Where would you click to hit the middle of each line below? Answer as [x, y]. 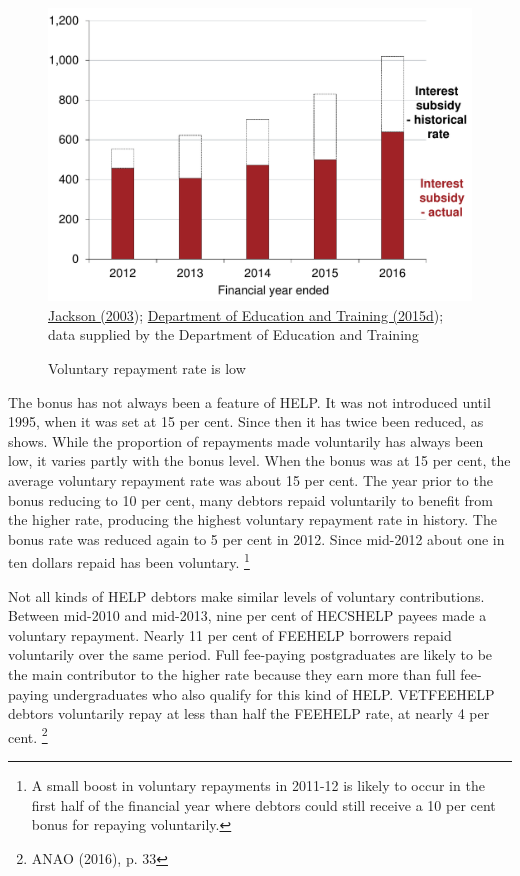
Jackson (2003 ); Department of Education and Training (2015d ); [246, 314]
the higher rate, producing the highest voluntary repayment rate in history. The [252, 519]
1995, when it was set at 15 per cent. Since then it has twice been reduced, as [246, 421]
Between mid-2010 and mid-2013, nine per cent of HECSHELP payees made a [247, 615]
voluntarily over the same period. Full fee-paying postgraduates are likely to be [250, 654]
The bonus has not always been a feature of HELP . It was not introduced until [249, 401]
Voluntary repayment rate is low [147, 367]
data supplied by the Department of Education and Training [233, 334]
